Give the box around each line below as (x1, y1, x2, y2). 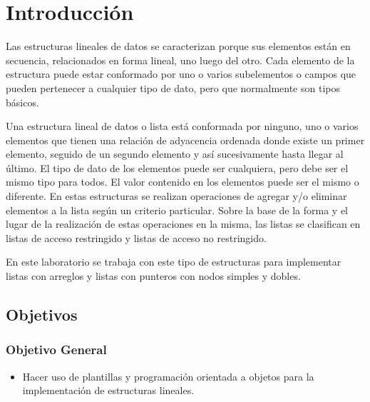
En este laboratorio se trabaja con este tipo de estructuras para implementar (6, 254, 341, 269)
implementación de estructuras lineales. (22, 383, 195, 398)
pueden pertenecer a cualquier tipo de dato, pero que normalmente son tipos (6, 80, 340, 95)
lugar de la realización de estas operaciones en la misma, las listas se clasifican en (6, 216, 361, 231)
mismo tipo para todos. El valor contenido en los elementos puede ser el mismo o (6, 174, 359, 189)
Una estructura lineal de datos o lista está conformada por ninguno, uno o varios (6, 119, 359, 134)
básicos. (6, 94, 39, 109)
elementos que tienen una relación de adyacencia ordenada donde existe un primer (6, 132, 365, 147)
